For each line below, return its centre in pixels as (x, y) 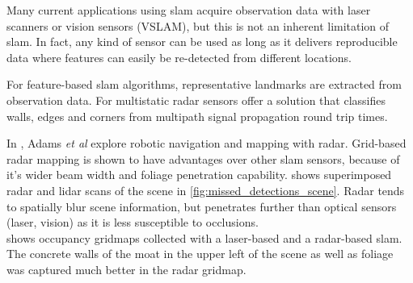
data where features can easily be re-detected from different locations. (179, 57)
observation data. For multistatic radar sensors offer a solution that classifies (196, 100)
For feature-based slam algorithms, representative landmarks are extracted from (204, 84)
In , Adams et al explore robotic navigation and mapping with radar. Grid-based (206, 143)
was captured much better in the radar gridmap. (126, 269)
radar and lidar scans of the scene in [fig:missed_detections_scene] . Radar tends (206, 190)
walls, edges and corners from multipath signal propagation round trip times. (197, 116)
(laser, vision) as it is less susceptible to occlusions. (133, 222)
